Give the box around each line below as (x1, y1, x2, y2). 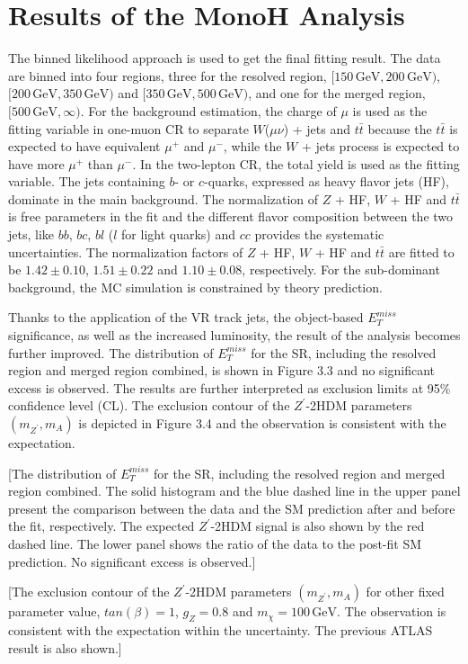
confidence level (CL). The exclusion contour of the (8, 396, 290, 415)
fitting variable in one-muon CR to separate (8, 119, 249, 138)
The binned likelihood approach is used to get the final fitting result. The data (8, 49, 441, 67)
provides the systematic (254, 225, 384, 244)
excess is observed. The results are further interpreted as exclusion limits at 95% (8, 378, 451, 397)
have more (8, 154, 65, 173)
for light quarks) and (121, 225, 236, 244)
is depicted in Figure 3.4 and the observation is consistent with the (78, 414, 446, 432)
